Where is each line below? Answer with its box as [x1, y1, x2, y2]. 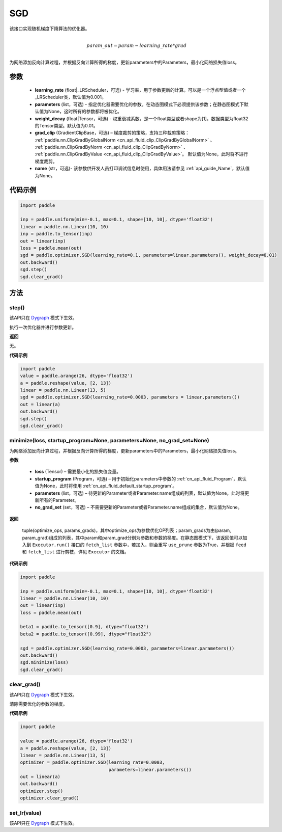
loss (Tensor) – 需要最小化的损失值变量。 [35, 469, 121, 475]
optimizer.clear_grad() [20, 795, 80, 801]
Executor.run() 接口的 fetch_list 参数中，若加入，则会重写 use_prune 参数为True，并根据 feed [32, 542, 246, 548]
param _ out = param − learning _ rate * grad [86, 42, 187, 48]
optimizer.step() [20, 788, 64, 794]
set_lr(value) [9, 809, 42, 816]
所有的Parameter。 [39, 497, 79, 503]
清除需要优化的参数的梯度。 [9, 701, 68, 707]
